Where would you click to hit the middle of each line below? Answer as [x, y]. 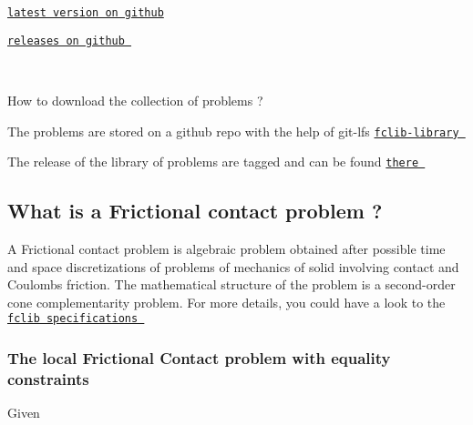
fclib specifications [73, 319]
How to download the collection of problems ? [135, 100]
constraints [48, 378]
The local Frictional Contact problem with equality [199, 357]
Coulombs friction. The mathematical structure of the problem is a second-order [231, 284]
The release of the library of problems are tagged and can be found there [213, 162]
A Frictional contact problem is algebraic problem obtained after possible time [226, 249]
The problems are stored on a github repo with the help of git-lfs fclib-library [233, 131]
